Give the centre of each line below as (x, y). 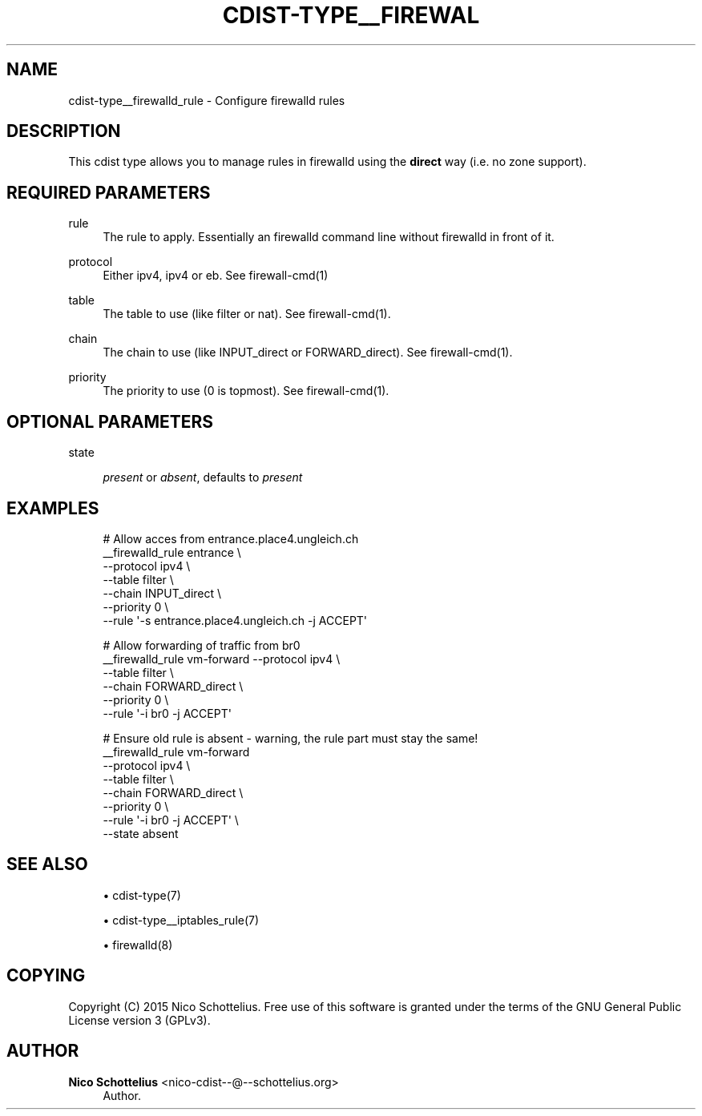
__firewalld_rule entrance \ (172, 552)
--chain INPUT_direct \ (162, 593)
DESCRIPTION (64, 131)
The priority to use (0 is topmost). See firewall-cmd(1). (246, 391)
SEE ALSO (47, 864)
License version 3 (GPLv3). (139, 1020)
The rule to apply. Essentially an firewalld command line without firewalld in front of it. (329, 237)
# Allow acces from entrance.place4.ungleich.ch (231, 538)
